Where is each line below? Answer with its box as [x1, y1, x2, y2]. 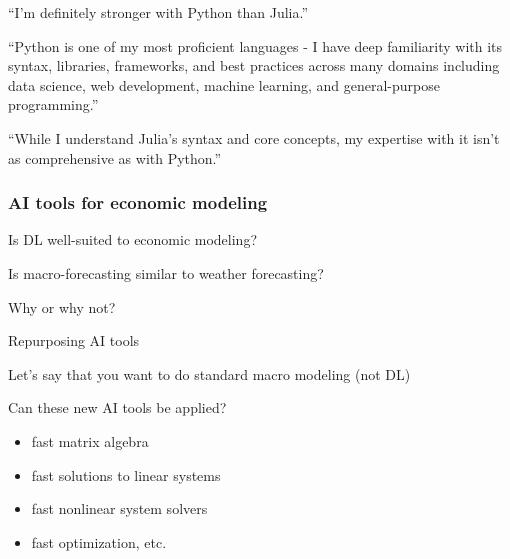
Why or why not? [8, 296, 116, 317]
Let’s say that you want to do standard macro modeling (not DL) [8, 363, 411, 384]
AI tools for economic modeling [8, 190, 268, 215]
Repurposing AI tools [8, 330, 140, 351]
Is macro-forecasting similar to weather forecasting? [8, 262, 324, 283]
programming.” [8, 94, 99, 115]
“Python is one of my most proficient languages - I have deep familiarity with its [8, 35, 503, 56]
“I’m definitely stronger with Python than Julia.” [8, 2, 309, 22]
